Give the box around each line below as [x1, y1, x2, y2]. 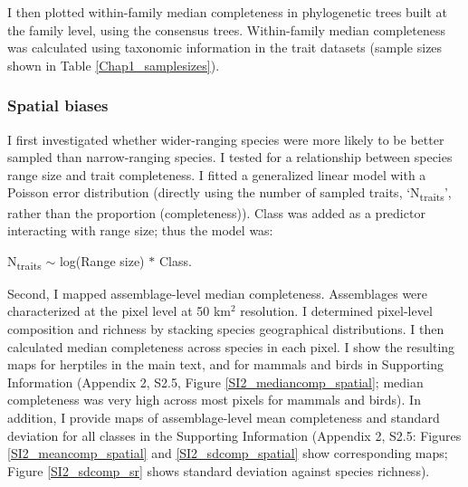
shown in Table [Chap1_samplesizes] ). [7, 55, 220, 74]
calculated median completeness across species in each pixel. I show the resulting [7, 337, 455, 356]
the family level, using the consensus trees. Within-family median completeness [7, 20, 445, 39]
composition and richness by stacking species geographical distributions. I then [7, 320, 444, 338]
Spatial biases [7, 94, 109, 117]
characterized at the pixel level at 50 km [7, 301, 231, 320]
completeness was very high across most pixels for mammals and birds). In [7, 390, 421, 409]
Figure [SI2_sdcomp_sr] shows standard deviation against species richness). [7, 461, 430, 480]
